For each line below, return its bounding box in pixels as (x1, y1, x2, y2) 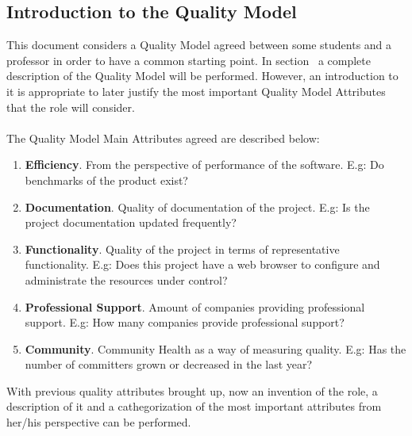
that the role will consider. (6, 98, 135, 115)
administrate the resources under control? (25, 271, 228, 288)
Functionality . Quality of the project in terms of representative (25, 240, 340, 257)
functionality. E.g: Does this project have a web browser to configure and (25, 256, 380, 273)
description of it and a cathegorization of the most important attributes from (6, 398, 382, 415)
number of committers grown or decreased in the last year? (25, 356, 313, 373)
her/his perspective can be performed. (6, 414, 191, 430)
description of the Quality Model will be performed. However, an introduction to (6, 67, 399, 84)
